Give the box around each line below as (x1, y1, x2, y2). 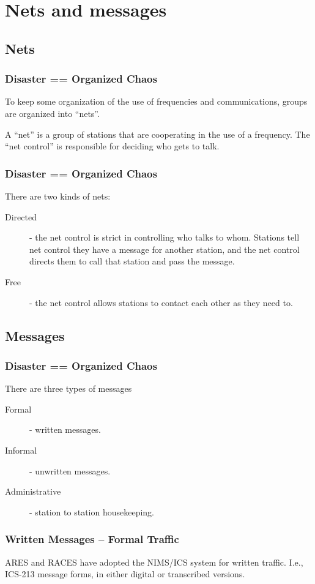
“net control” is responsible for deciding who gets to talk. (5, 140, 220, 152)
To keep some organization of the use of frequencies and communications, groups (5, 95, 308, 108)
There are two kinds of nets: (5, 189, 111, 202)
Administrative (5, 485, 61, 498)
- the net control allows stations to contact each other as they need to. (29, 296, 293, 309)
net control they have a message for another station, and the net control (29, 242, 300, 255)
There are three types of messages (5, 382, 132, 395)
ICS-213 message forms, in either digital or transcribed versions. (5, 567, 245, 580)
